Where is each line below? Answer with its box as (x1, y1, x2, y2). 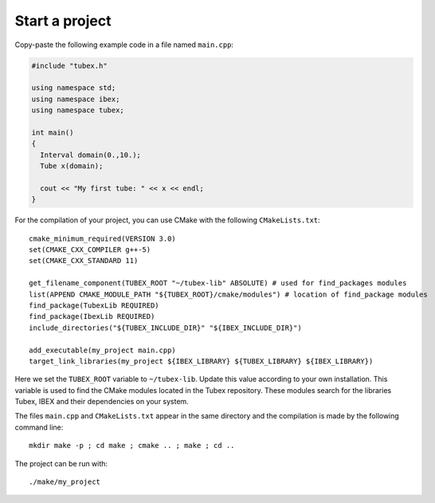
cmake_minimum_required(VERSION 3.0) (29, 234, 177, 243)
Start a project (14, 12, 112, 29)
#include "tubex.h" (31, 61, 108, 70)
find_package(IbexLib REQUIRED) (29, 312, 155, 321)
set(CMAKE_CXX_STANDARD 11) (29, 256, 139, 265)
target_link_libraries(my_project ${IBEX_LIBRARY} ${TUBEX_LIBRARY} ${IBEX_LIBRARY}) (29, 356, 374, 366)
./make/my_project (29, 477, 101, 486)
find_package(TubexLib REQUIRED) (29, 301, 159, 310)
